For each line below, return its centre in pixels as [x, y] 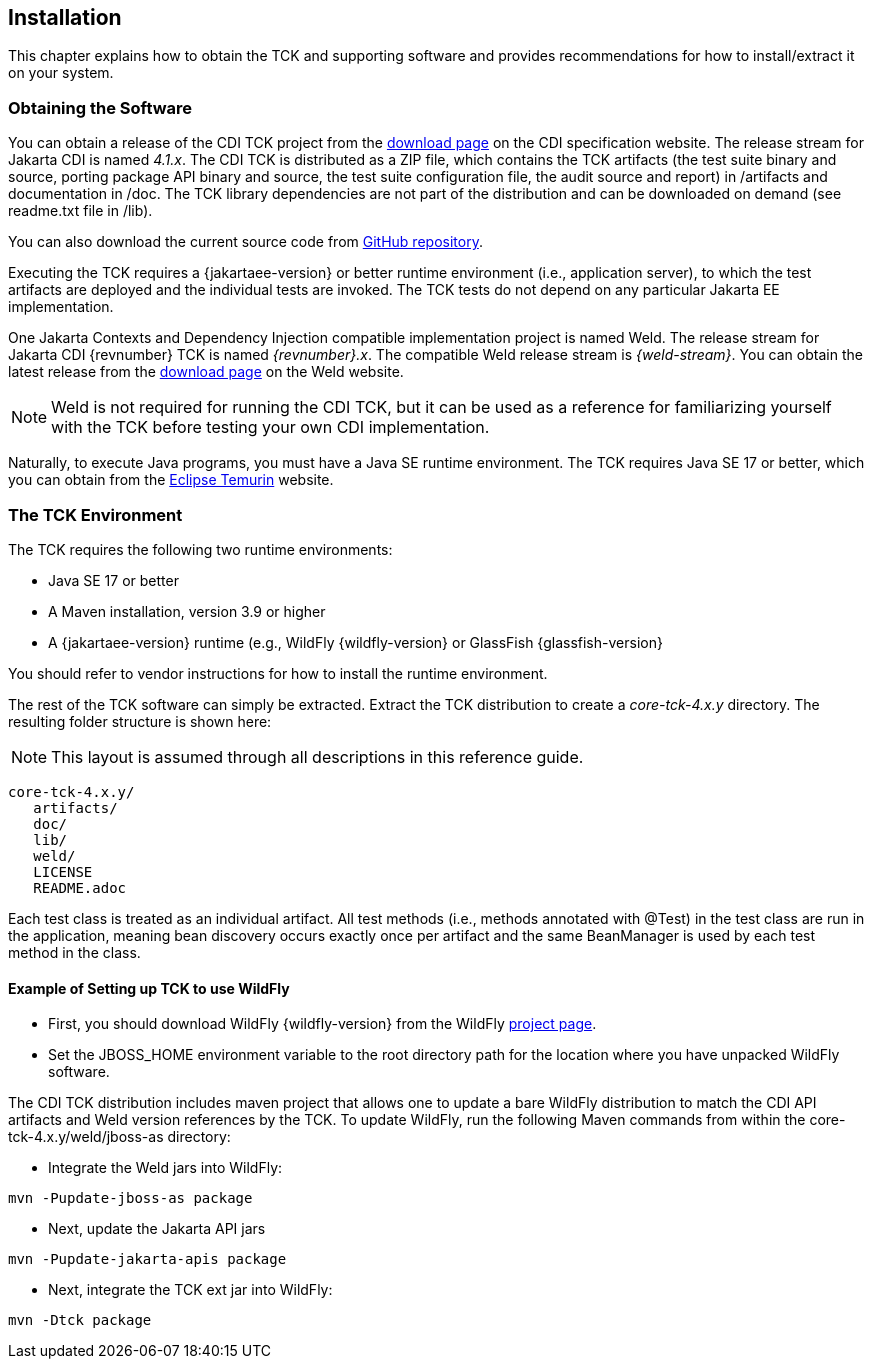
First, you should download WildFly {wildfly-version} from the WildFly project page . [322, 1024]
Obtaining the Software [100, 107]
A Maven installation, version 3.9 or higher [187, 611]
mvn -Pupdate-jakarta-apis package [147, 1259]
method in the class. [74, 952]
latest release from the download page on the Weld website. [206, 372]
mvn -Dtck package [80, 1320]
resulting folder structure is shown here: [140, 721]
